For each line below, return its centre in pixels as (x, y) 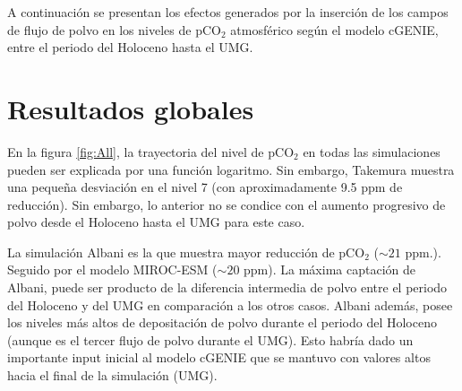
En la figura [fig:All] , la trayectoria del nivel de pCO (151, 151)
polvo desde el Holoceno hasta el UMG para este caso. (156, 222)
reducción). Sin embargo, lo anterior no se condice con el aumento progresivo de (227, 204)
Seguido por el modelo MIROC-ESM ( (112, 269)
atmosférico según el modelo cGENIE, (334, 29)
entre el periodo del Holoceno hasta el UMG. (130, 47)
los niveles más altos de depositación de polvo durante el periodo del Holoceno (222, 322)
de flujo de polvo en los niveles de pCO (114, 29)
